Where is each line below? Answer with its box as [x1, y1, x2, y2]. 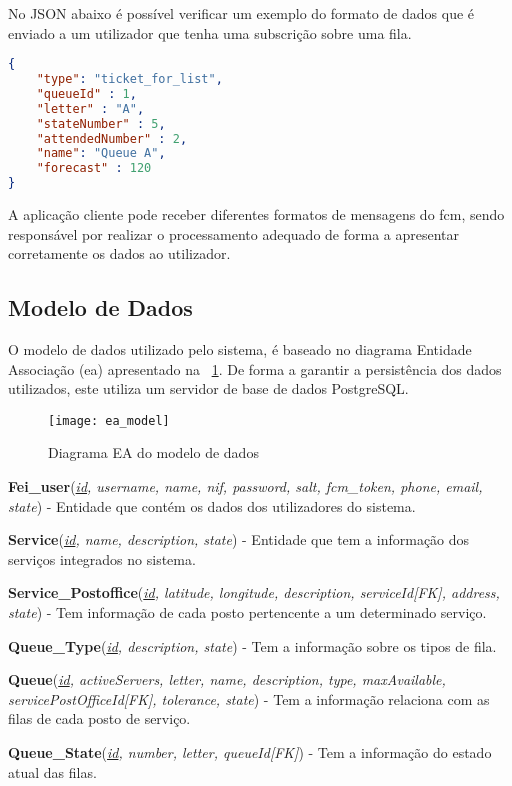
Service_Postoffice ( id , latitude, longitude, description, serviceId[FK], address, [8, 582, 500, 603]
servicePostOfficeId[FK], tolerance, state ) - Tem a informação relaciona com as [8, 688, 490, 709]
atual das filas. [8, 761, 97, 782]
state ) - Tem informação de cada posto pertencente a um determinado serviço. [8, 602, 487, 623]
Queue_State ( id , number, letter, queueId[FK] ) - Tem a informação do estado [8, 742, 492, 763]
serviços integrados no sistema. [8, 548, 196, 569]
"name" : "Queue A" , [36, 146, 166, 161]
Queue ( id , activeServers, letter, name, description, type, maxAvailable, [8, 669, 446, 690]
